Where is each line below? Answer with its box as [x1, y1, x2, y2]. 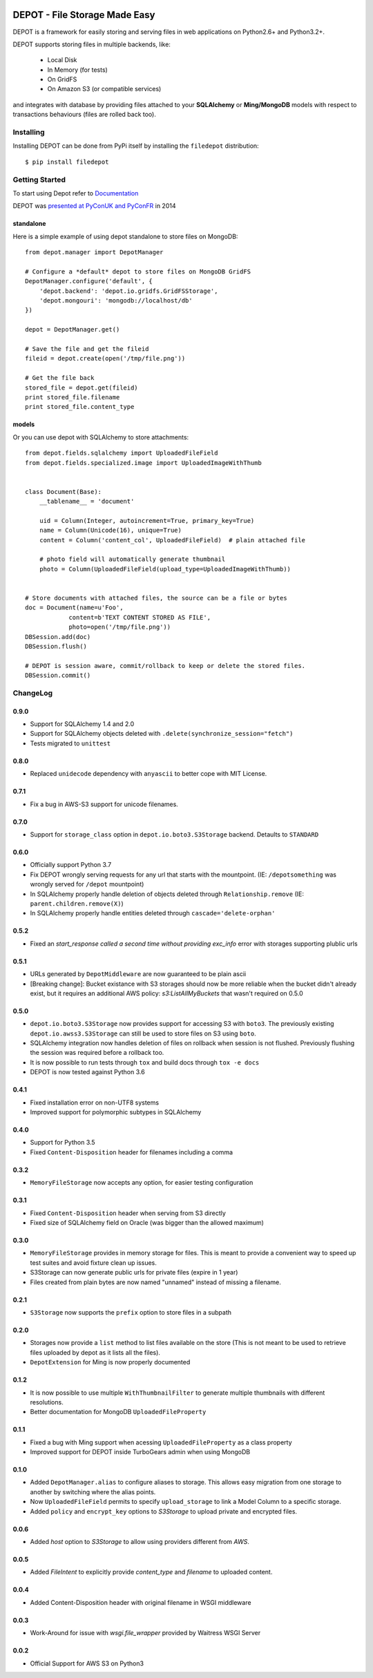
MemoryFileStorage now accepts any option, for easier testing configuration [30, 1179, 254, 1187]
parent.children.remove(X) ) [30, 899, 124, 908]
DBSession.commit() [25, 671, 91, 680]
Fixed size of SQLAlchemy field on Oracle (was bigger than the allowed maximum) [30, 1219, 264, 1226]
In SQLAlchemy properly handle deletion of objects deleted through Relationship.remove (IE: [30, 890, 304, 898]
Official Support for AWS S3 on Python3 [30, 1659, 144, 1668]
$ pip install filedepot [25, 158, 109, 166]
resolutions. [30, 1398, 64, 1406]
